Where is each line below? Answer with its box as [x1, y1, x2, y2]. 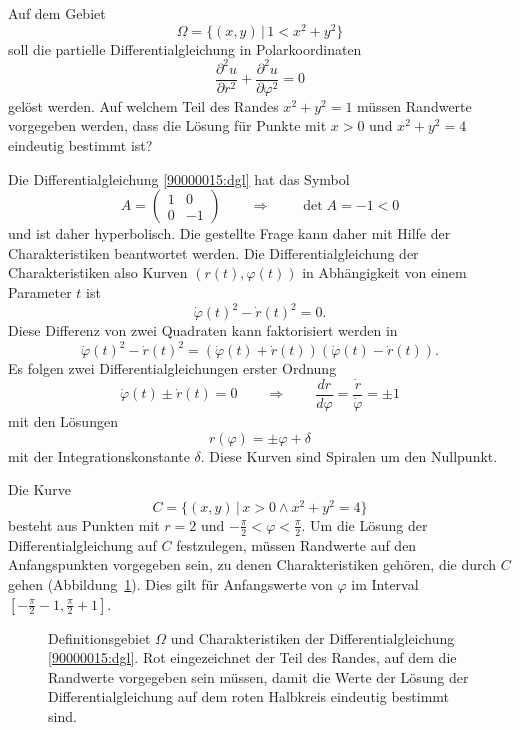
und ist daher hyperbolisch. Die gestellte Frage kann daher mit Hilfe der [8, 223, 451, 244]
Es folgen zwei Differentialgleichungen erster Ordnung [8, 358, 337, 379]
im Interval [351, 573, 419, 594]
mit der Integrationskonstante [8, 445, 190, 466]
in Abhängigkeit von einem [302, 262, 467, 283]
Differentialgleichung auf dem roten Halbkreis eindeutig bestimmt [48, 686, 450, 707]
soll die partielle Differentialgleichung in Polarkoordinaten [8, 38, 362, 59]
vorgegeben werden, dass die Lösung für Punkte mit [8, 115, 327, 136]
